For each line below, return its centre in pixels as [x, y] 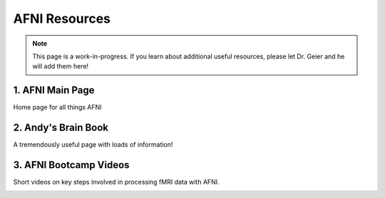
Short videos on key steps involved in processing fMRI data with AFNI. [117, 182]
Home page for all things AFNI [58, 108]
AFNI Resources [62, 19]
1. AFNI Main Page [54, 90]
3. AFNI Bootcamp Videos [71, 165]
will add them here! [61, 66]
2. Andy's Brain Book [61, 128]
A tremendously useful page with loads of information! [93, 145]
